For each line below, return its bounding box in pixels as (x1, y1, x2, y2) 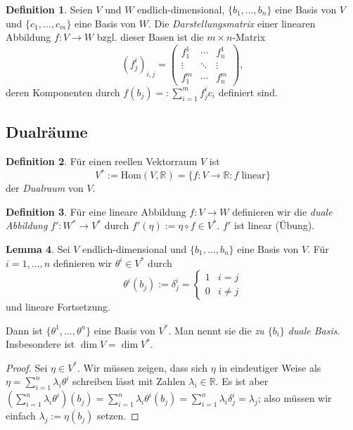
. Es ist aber (215, 374, 269, 389)
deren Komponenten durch (6, 84, 120, 99)
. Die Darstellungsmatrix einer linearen (148, 15, 316, 30)
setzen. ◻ (96, 408, 139, 423)
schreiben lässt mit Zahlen (72, 374, 186, 389)
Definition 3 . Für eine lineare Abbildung (6, 204, 186, 219)
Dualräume (6, 121, 88, 143)
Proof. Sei (6, 360, 48, 374)
